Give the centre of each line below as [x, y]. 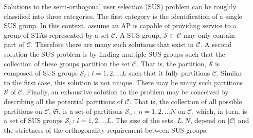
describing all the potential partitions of [63, 101]
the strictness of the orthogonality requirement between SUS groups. [106, 130]
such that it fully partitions [169, 73]
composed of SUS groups [41, 73]
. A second [216, 44]
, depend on [208, 120]
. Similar [229, 73]
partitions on [23, 111]
